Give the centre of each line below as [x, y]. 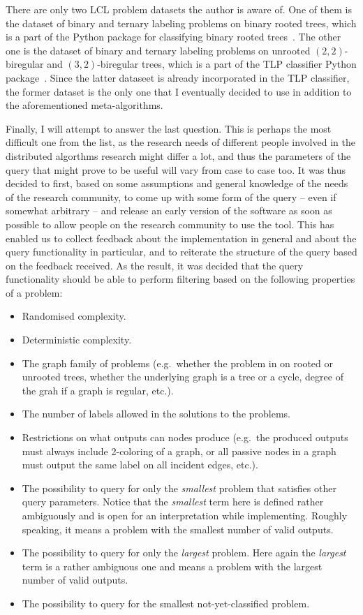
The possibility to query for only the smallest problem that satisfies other [179, 488]
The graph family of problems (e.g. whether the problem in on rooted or [178, 363]
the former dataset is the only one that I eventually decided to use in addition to [179, 91]
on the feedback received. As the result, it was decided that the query [155, 265]
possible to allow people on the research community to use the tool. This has [170, 224]
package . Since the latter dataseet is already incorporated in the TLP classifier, [178, 77]
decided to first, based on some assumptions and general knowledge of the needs [177, 183]
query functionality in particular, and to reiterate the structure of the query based [181, 252]
